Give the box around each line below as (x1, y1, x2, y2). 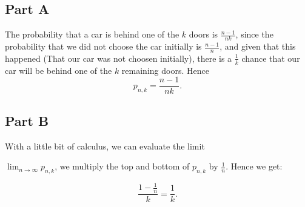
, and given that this (220, 40, 296, 53)
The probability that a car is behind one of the (5, 28, 179, 41)
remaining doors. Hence (121, 64, 209, 76)
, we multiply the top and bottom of (55, 160, 190, 172)
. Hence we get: (226, 160, 283, 172)
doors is (189, 28, 218, 41)
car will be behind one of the (5, 64, 112, 76)
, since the (235, 28, 273, 41)
